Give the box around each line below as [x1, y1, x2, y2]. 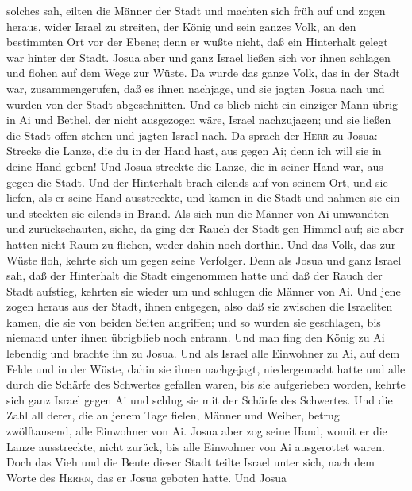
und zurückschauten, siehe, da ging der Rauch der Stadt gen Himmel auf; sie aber [6, 220, 405, 237]
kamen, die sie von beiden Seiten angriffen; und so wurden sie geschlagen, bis [6, 313, 381, 330]
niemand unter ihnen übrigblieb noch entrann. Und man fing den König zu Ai [6, 329, 385, 346]
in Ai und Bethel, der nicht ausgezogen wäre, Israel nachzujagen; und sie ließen [6, 111, 391, 128]
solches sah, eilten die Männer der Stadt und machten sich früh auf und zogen [6, 2, 386, 18]
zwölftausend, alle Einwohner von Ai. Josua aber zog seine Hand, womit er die [6, 423, 387, 439]
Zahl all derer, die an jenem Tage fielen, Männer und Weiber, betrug [6, 407, 340, 423]
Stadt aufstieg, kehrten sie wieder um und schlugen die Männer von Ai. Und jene [6, 282, 401, 299]
